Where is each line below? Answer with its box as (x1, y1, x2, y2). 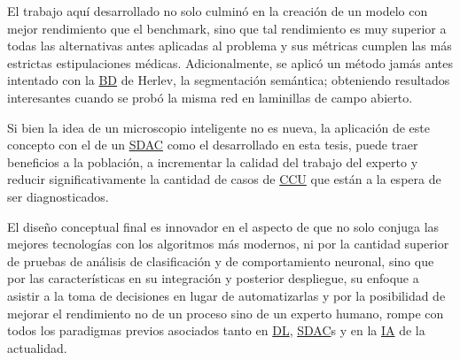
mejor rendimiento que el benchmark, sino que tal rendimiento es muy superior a (7, 19, 447, 37)
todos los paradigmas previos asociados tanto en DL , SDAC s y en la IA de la (7, 321, 425, 340)
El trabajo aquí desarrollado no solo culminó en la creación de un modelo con (7, 2, 428, 19)
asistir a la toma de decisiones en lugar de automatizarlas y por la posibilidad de (7, 286, 446, 304)
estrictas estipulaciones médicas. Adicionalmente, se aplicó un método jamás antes (7, 53, 454, 72)
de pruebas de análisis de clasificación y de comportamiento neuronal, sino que (7, 251, 434, 270)
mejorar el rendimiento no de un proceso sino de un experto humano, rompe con (7, 303, 444, 322)
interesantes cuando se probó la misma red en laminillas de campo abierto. (7, 88, 413, 106)
